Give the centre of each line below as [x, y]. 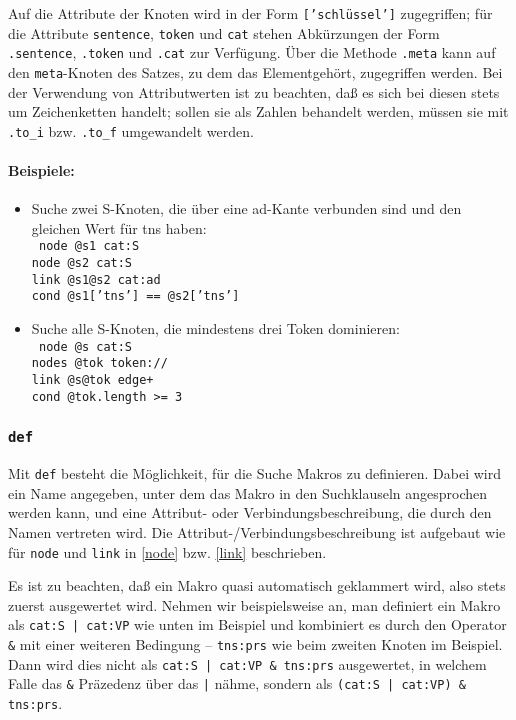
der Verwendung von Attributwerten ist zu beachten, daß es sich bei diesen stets [254, 91]
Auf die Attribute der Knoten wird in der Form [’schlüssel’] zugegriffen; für [250, 13]
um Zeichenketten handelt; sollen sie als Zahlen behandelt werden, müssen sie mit [258, 111]
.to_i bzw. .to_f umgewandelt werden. [131, 130]
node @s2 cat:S [82, 263]
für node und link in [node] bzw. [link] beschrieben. [167, 551]
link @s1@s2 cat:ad [96, 279]
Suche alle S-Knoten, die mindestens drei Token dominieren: [215, 328]
